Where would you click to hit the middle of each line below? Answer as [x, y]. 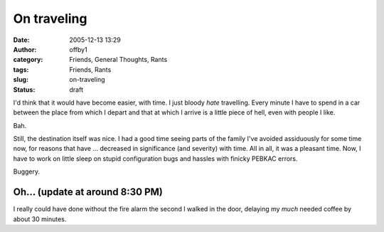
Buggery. [27, 172]
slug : [21, 80]
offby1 [79, 49]
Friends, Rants [90, 69]
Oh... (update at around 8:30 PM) [88, 192]
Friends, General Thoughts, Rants [118, 60]
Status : [24, 90]
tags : [21, 69]
